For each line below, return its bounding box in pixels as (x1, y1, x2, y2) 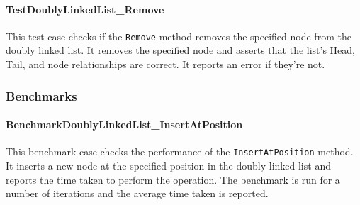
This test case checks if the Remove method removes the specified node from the (6, 28, 351, 43)
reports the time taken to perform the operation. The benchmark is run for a (6, 172, 340, 187)
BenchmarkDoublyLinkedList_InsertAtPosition (6, 117, 243, 132)
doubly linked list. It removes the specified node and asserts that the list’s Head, (6, 43, 356, 57)
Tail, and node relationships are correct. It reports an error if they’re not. (6, 57, 325, 72)
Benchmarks (6, 87, 77, 104)
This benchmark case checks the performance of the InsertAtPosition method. (6, 144, 354, 159)
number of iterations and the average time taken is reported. (6, 186, 269, 201)
